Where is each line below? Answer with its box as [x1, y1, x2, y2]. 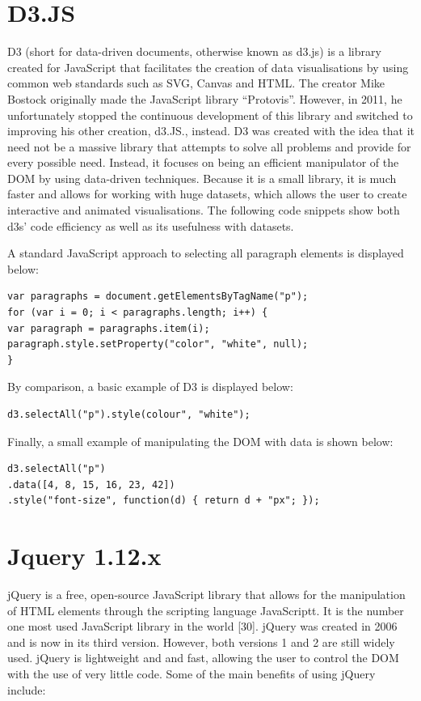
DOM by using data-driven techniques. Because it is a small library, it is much [7, 169, 397, 186]
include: [7, 681, 46, 698]
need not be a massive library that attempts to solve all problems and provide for [7, 138, 411, 155]
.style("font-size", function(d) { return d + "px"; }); [7, 495, 320, 507]
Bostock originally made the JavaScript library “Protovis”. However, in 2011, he [7, 90, 402, 107]
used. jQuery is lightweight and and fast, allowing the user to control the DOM [7, 649, 399, 666]
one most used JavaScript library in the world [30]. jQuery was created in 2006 [7, 618, 398, 635]
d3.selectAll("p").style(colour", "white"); [7, 409, 250, 420]
